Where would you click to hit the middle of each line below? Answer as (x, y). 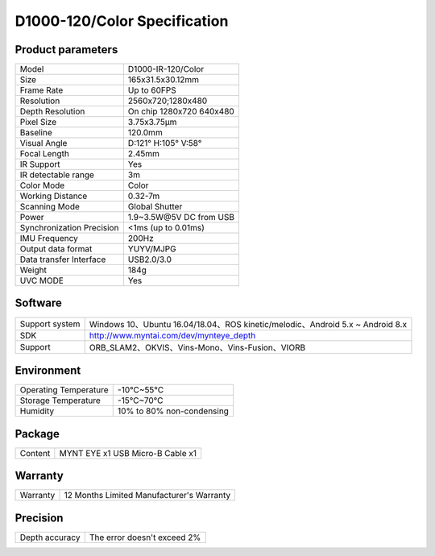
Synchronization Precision (69, 228)
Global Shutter (155, 207)
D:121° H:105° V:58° (165, 143)
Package (37, 434)
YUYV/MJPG (152, 249)
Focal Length (45, 154)
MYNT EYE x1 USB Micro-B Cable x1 (128, 453)
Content (35, 453)
